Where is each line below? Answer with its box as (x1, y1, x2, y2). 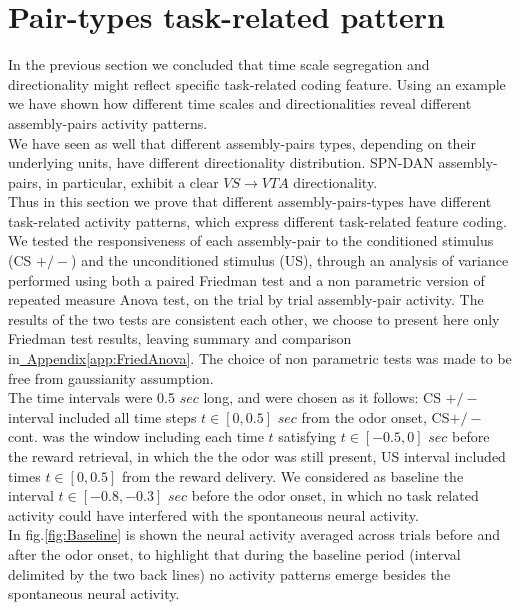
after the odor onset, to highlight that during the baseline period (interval (8, 543, 461, 564)
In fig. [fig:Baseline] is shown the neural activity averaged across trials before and (8, 524, 501, 545)
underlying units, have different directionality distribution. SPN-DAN (8, 152, 434, 173)
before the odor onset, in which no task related (191, 485, 479, 506)
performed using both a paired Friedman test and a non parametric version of (8, 269, 485, 290)
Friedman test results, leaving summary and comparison (8, 328, 352, 349)
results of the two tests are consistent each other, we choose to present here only (8, 308, 500, 329)
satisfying (278, 426, 337, 447)
